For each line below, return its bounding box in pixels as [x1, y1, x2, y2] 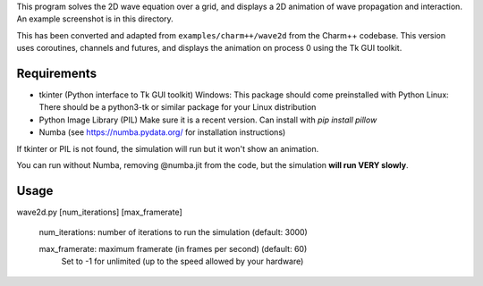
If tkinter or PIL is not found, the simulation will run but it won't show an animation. [16, 143, 319, 154]
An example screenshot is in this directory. [16, 13, 174, 24]
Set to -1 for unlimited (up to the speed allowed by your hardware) [61, 256, 304, 267]
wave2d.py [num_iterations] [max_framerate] [16, 206, 182, 217]
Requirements [16, 65, 97, 80]
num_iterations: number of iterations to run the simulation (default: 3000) [38, 227, 308, 238]
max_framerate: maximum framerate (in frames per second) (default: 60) [38, 243, 308, 254]
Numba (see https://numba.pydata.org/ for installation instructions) [38, 127, 286, 138]
